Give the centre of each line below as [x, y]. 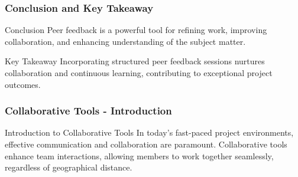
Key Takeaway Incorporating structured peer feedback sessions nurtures [135, 61]
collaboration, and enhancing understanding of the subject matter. [125, 41]
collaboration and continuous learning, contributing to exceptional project [139, 73]
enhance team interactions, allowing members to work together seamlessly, [139, 155]
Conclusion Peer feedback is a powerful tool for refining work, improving [136, 30]
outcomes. [23, 84]
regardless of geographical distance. [69, 167]
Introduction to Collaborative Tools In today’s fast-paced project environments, [149, 132]
